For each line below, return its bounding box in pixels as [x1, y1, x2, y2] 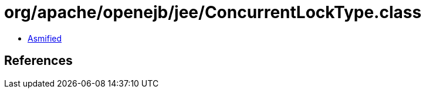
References [4, 53, 73, 68]
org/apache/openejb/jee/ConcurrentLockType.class [4, 2, 422, 22]
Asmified [28, 33, 62, 43]
